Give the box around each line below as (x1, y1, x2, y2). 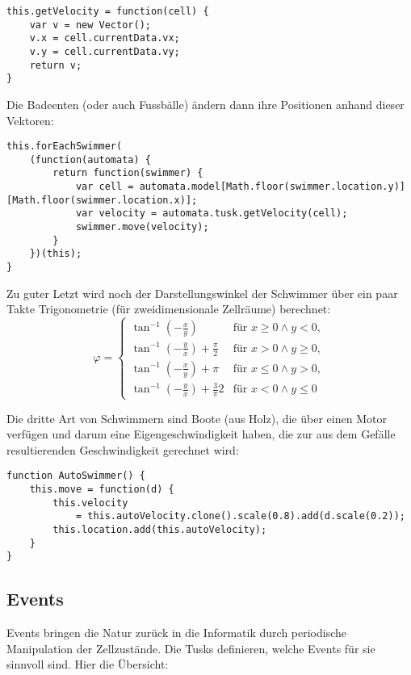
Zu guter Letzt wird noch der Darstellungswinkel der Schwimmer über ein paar (6, 284, 398, 301)
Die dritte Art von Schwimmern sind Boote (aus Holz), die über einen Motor (6, 409, 387, 426)
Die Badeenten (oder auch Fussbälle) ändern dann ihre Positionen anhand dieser (6, 95, 405, 112)
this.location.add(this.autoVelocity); (52, 523, 267, 535)
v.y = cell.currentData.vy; (29, 45, 180, 57)
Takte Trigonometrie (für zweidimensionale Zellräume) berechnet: (6, 300, 331, 317)
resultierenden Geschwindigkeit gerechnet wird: (6, 441, 239, 458)
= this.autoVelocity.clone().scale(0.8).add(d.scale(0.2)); (75, 510, 405, 522)
